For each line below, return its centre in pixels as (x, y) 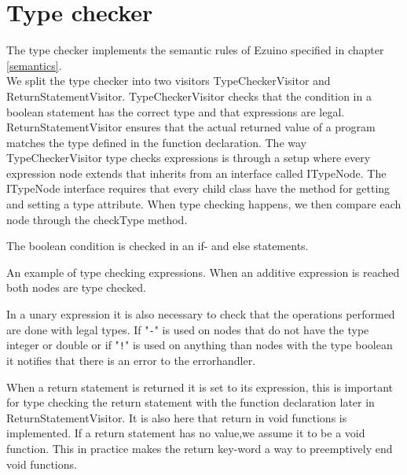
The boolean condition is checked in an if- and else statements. (158, 246)
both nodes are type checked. (76, 287)
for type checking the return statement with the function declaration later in (191, 402)
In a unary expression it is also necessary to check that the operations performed (201, 314)
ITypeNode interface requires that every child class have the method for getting (198, 188)
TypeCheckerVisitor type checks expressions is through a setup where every (189, 158)
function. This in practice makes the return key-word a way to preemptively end (200, 448)
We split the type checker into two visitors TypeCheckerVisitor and (169, 81)
